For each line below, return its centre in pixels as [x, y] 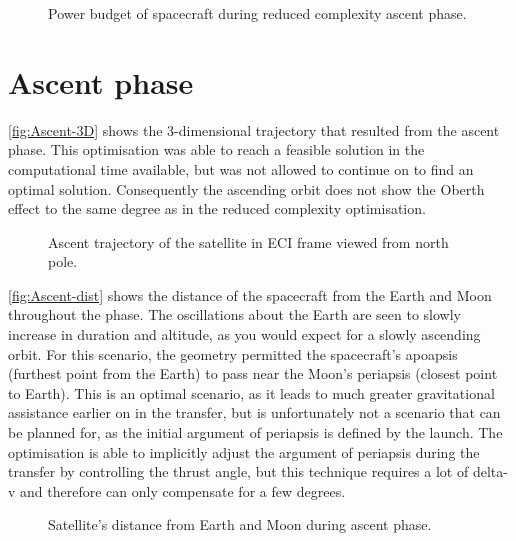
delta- [490, 471]
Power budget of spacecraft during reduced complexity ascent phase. [257, 13]
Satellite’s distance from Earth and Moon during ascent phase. [240, 524]
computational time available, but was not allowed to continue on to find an [241, 168]
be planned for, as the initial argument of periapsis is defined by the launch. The [255, 432]
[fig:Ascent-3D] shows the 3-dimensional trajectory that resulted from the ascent [254, 129]
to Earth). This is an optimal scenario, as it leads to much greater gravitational [251, 392]
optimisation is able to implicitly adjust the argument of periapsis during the [244, 451]
